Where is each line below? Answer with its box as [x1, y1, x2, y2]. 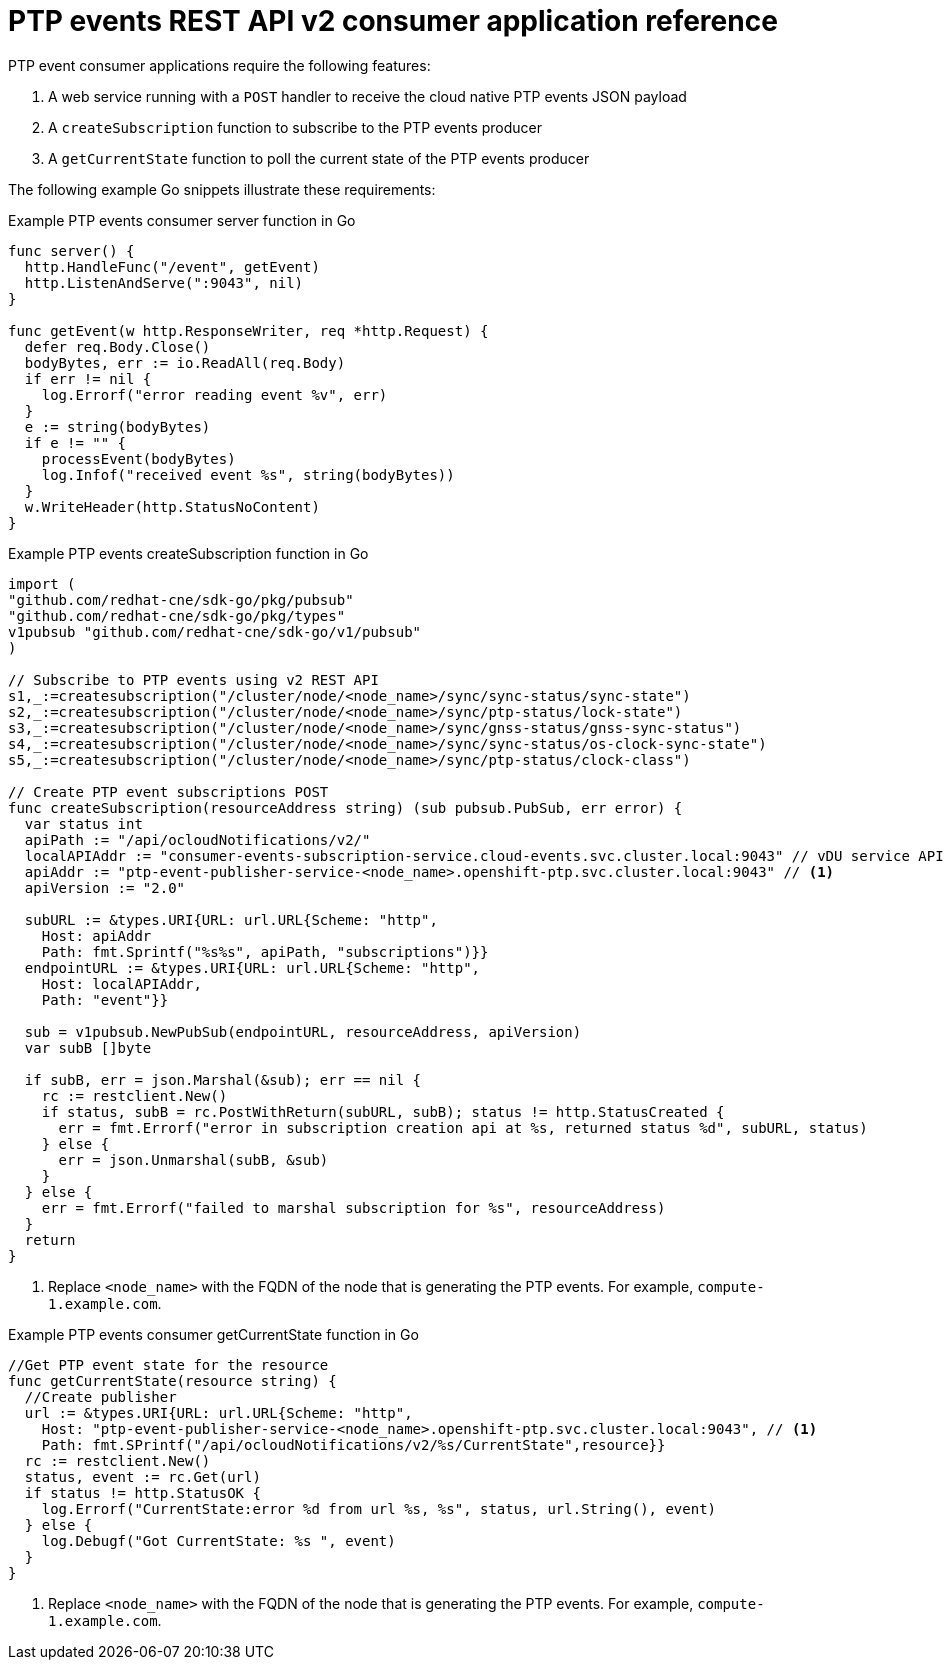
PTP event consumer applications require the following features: [8, 56, 431, 74]
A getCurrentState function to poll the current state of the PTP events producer [48, 149, 590, 167]
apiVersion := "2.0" [24, 879, 186, 896]
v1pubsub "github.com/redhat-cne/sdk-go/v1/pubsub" [8, 623, 422, 640]
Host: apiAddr [41, 927, 152, 944]
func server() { [8, 242, 135, 259]
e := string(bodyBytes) [24, 418, 211, 435]
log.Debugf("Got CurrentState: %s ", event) [41, 1532, 396, 1549]
